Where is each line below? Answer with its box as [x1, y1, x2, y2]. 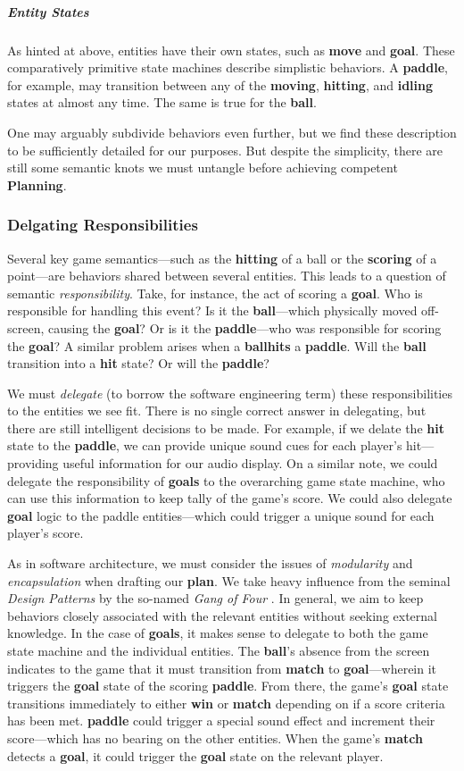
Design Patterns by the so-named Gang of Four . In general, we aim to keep [7, 589, 424, 608]
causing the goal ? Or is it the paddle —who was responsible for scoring [47, 318, 442, 337]
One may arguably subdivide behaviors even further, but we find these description [7, 122, 457, 141]
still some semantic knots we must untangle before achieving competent [7, 158, 398, 177]
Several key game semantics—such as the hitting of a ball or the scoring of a [7, 248, 437, 267]
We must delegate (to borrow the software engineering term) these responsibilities [7, 383, 452, 402]
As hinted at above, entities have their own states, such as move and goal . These [7, 40, 455, 59]
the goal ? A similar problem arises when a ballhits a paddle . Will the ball [7, 336, 427, 355]
